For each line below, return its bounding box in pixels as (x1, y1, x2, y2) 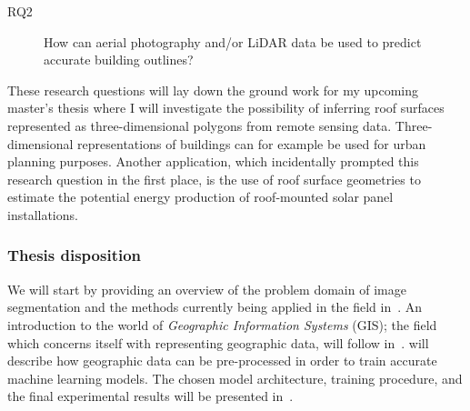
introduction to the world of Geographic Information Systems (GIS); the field (7, 315, 437, 334)
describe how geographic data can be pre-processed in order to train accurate (7, 351, 437, 370)
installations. (7, 205, 78, 224)
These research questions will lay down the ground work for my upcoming (7, 80, 418, 99)
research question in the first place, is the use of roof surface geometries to (7, 169, 421, 188)
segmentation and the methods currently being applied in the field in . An (7, 297, 423, 316)
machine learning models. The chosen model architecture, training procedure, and (7, 368, 463, 387)
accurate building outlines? (44, 50, 194, 69)
